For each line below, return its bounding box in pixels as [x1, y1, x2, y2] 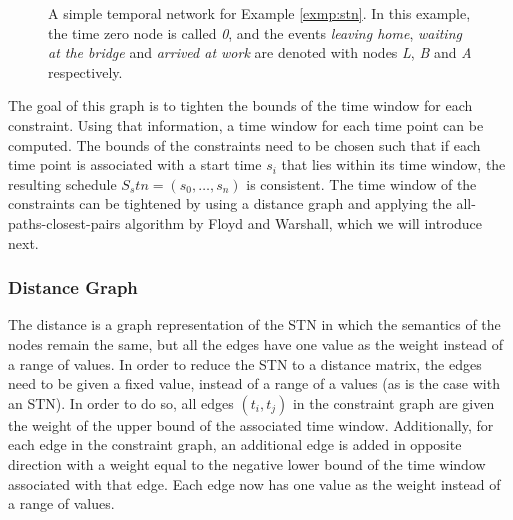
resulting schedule [8, 173, 117, 194]
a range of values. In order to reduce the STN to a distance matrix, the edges [8, 353, 482, 374]
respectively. [48, 61, 123, 82]
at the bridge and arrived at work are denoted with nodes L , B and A [48, 42, 472, 63]
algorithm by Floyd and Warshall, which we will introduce [124, 212, 483, 233]
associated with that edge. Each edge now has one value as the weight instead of [8, 473, 501, 494]
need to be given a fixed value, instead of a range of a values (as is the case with [8, 373, 500, 394]
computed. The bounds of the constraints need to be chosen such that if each [8, 134, 481, 155]
